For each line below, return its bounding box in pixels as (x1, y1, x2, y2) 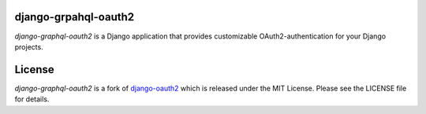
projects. (14, 42, 43, 51)
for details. (14, 94, 50, 104)
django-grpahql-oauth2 (14, 10, 134, 24)
